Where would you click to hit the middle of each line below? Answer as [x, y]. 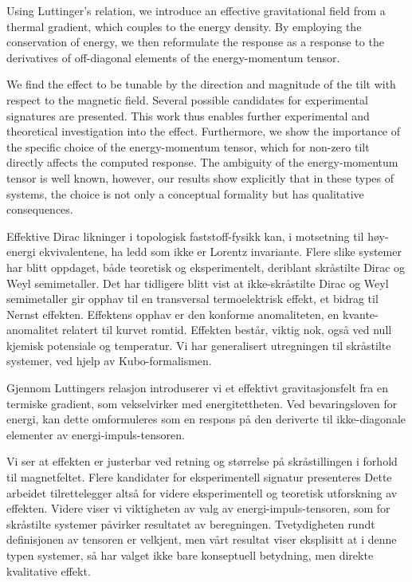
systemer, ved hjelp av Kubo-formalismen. [109, 361]
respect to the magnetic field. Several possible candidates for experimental [187, 99]
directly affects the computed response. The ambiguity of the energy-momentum [202, 162]
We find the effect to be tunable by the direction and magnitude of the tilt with [201, 84]
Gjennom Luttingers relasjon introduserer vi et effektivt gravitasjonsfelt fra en [197, 388]
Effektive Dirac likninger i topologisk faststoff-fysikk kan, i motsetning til [185, 236]
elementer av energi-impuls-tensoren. [96, 434]
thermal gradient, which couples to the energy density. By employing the [184, 26]
